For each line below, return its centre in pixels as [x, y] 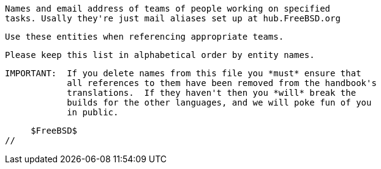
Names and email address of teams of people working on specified [168, 9]
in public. [93, 112]
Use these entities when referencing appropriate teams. [145, 37]
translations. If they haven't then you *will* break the [212, 93]
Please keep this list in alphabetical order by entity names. [160, 55]
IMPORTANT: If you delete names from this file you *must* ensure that [183, 73]
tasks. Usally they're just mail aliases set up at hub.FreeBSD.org [173, 18]
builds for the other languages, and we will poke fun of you [219, 102]
